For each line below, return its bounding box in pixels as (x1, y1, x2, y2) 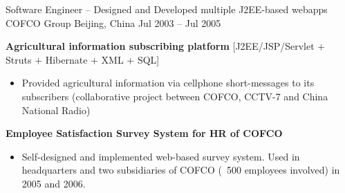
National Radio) (21, 102, 91, 117)
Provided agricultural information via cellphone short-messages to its (21, 75, 315, 90)
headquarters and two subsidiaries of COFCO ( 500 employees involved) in (21, 163, 340, 177)
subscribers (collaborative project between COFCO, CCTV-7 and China (21, 89, 328, 103)
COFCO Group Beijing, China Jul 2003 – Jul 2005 (6, 15, 221, 30)
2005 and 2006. (21, 176, 86, 190)
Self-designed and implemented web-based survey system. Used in (21, 149, 300, 163)
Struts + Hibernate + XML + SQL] (6, 52, 160, 66)
